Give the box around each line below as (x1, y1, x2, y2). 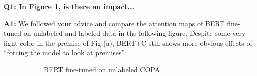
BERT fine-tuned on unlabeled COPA (44, 64, 160, 74)
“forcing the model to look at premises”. (4, 47, 126, 58)
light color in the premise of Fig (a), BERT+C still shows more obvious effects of (4, 37, 252, 48)
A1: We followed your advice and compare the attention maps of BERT (4, 18, 225, 28)
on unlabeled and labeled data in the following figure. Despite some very (23, 28, 246, 38)
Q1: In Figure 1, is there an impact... (4, 1, 134, 11)
